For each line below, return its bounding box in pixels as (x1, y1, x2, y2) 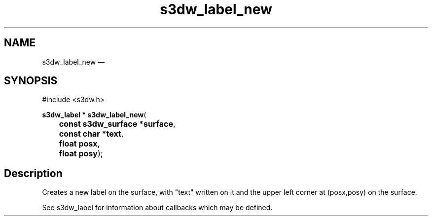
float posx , (59, 139, 100, 149)
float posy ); (59, 148, 103, 159)
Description (4, 167, 63, 180)
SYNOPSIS (4, 74, 58, 87)
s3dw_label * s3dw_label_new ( (42, 110, 146, 119)
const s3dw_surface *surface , (59, 119, 176, 129)
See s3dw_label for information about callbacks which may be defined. (42, 203, 273, 212)
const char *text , (59, 129, 124, 139)
